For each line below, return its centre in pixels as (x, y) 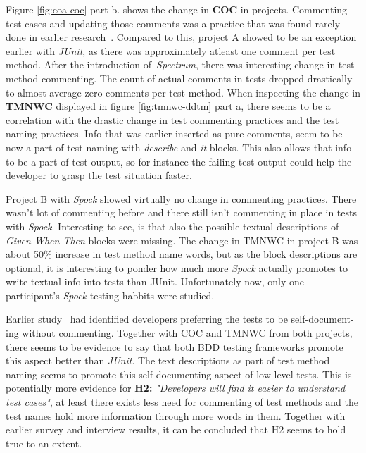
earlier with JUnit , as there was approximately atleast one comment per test (171, 50)
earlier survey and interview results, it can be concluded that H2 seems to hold (176, 429)
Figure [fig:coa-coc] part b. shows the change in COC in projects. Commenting (177, 9)
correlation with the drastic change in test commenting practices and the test (172, 119)
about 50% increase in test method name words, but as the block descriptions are (182, 254)
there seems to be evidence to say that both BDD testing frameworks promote (175, 346)
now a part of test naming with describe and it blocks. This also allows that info (179, 147)
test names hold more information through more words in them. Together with (176, 415)
